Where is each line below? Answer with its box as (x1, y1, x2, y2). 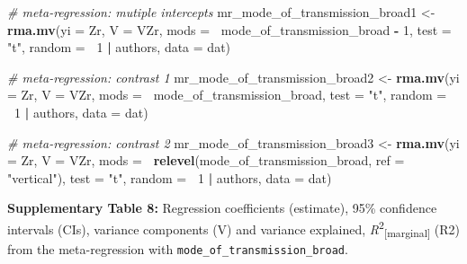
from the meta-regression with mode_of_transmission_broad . (7, 239, 348, 258)
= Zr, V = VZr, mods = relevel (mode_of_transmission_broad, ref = (7, 151, 405, 170)
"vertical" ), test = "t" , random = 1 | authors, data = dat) (7, 168, 332, 187)
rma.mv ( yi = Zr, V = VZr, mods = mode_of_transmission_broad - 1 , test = (7, 20, 452, 39)
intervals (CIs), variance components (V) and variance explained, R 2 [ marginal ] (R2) (7, 216, 460, 241)
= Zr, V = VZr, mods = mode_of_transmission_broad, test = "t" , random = (7, 85, 447, 104)
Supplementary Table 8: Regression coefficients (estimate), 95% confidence (7, 198, 437, 217)
